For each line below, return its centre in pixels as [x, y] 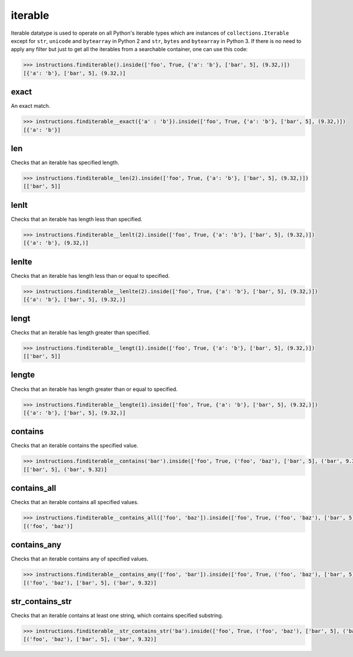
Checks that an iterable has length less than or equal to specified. [90, 276]
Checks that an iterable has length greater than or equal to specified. [94, 389]
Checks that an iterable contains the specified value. [74, 446]
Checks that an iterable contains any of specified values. [80, 559]
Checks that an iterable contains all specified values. [75, 502]
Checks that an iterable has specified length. [65, 162]
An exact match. [31, 106]
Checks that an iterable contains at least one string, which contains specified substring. [117, 616]
